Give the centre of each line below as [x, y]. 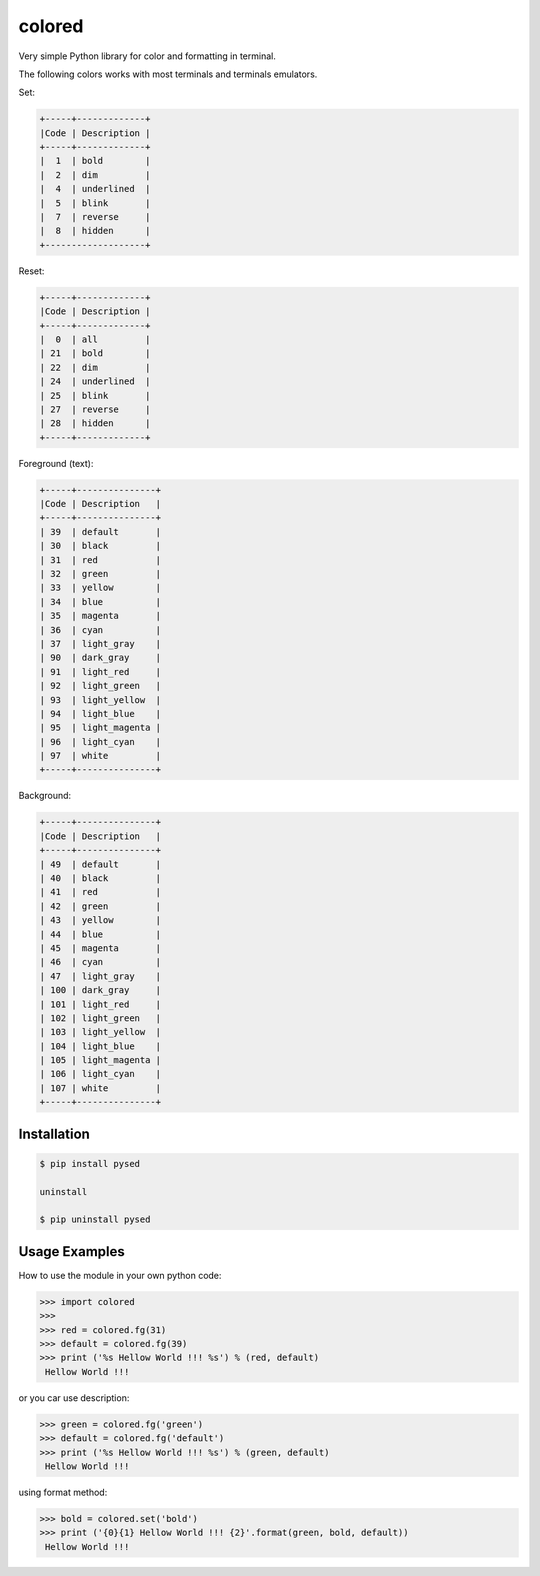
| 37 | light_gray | [100, 643]
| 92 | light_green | [100, 686]
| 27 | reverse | [95, 409]
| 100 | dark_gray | [100, 990]
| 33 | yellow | [100, 588]
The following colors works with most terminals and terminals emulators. [168, 74]
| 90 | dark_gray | [100, 658]
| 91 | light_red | [100, 671]
